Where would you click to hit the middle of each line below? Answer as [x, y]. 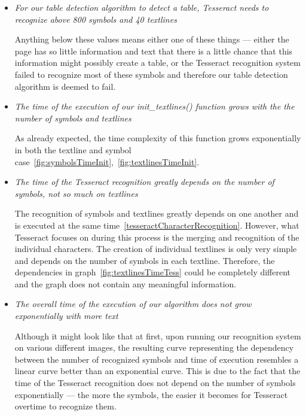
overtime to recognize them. [65, 406]
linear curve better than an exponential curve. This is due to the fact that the [157, 371]
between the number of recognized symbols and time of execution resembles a [157, 359]
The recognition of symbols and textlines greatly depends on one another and [157, 213]
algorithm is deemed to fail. [65, 86]
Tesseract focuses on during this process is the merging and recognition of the [157, 237]
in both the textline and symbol [73, 149]
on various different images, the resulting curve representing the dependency [154, 347]
